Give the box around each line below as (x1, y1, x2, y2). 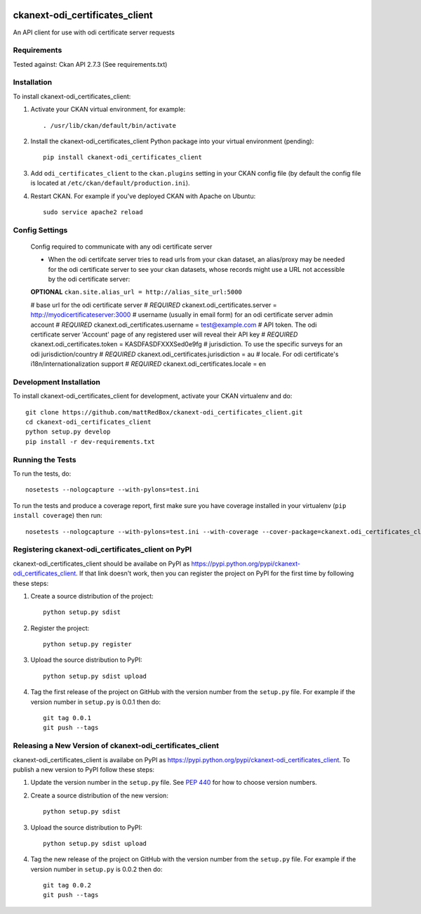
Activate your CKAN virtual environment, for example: (30, 105, 186, 114)
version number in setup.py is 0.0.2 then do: (30, 865, 163, 873)
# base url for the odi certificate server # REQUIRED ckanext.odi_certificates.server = (30, 301, 277, 309)
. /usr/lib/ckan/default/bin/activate (43, 122, 177, 129)
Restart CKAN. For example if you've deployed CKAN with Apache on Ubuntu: (30, 192, 256, 200)
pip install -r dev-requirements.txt (25, 438, 156, 445)
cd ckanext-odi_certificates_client (25, 418, 152, 426)
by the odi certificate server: (48, 275, 131, 284)
